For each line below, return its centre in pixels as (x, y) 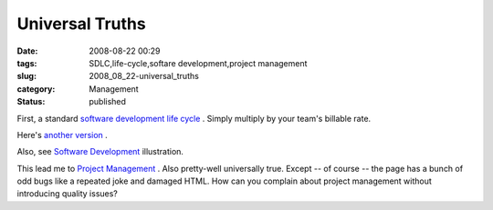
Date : (27, 51)
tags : (27, 63)
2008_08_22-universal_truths (144, 76)
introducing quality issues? (68, 194)
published (108, 102)
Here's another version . (63, 135)
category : (36, 89)
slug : (26, 76)
